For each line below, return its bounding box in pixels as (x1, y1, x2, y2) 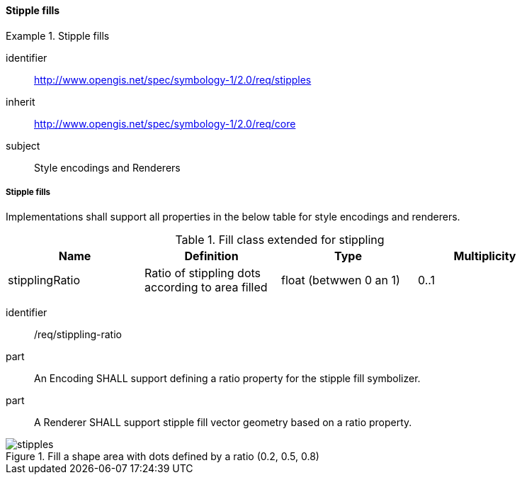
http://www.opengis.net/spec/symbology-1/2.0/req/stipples (34, 73, 312, 86)
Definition (184, 249, 239, 264)
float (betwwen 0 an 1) (281, 273, 400, 288)
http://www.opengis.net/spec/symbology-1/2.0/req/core (34, 117, 296, 130)
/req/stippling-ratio (34, 328, 122, 341)
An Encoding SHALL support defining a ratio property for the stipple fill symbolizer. (34, 372, 421, 385)
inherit (6, 95, 35, 108)
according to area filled (144, 280, 268, 295)
